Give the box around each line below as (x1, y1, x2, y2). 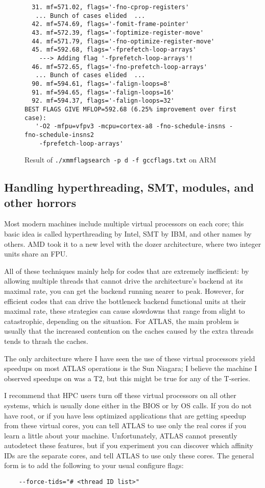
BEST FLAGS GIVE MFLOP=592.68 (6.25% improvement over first (25, 105, 237, 113)
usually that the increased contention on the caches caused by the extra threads (4, 326, 254, 336)
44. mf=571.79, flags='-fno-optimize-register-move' (32, 37, 215, 45)
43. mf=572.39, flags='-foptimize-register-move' (32, 29, 204, 36)
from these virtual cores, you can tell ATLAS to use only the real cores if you (4, 420, 246, 431)
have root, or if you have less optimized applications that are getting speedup (4, 410, 246, 421)
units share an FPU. (4, 248, 68, 259)
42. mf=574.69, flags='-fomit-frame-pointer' (32, 20, 189, 28)
